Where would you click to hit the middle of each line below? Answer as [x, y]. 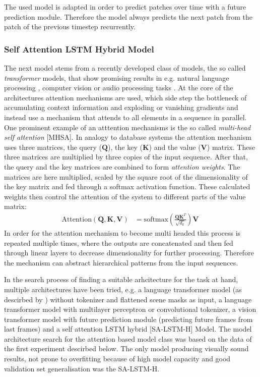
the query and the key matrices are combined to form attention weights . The [122, 166]
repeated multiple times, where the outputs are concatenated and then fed [119, 243]
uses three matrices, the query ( [53, 147]
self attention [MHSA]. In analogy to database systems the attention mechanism [128, 137]
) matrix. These [231, 147]
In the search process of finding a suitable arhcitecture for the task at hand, [121, 279]
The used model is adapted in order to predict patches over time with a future [125, 7]
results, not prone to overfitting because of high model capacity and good [117, 359]
